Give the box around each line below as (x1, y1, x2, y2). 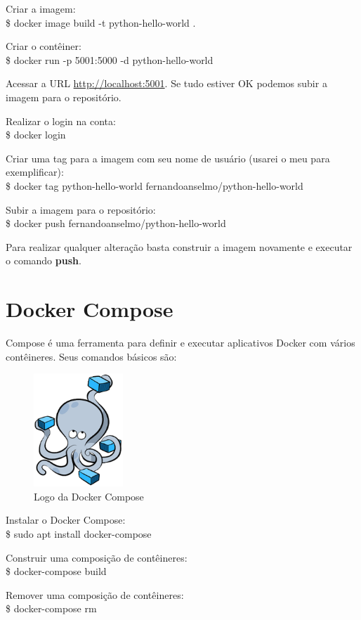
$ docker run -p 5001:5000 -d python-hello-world (6, 52, 214, 67)
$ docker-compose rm (6, 601, 97, 616)
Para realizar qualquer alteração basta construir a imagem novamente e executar (6, 239, 353, 254)
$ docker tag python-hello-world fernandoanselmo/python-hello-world (6, 178, 303, 193)
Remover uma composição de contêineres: (6, 587, 184, 602)
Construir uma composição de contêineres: (6, 550, 188, 564)
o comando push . (6, 253, 81, 268)
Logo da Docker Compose (34, 489, 144, 503)
